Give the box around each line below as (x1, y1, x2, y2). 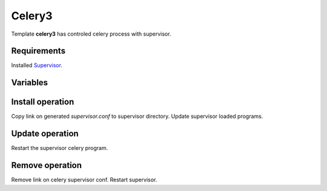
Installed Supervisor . (11, 62, 63, 69)
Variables (11, 77, 48, 88)
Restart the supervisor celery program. (11, 144, 108, 152)
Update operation (11, 129, 79, 139)
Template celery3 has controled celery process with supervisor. (11, 30, 171, 37)
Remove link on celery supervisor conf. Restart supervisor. (11, 176, 157, 184)
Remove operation (11, 160, 82, 170)
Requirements (11, 46, 66, 56)
